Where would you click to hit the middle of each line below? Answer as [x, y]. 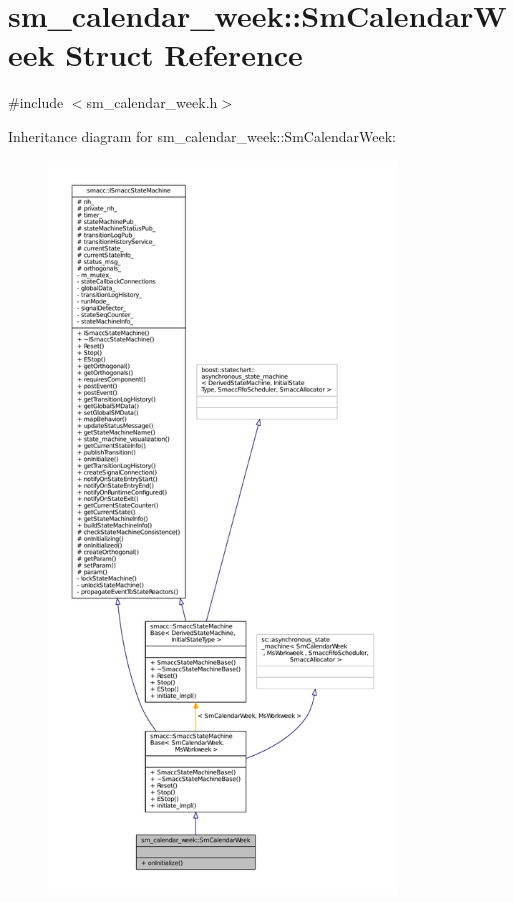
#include [36, 102]
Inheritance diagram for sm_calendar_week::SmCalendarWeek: [202, 135]
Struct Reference [184, 54]
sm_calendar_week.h [152, 102]
